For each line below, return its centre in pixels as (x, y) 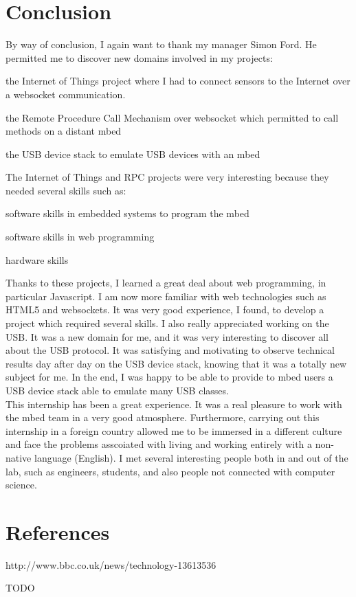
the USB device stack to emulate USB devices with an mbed (133, 154)
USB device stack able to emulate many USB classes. (117, 390)
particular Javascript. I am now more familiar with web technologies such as (166, 296)
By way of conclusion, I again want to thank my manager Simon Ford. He (161, 44)
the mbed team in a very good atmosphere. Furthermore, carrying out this (163, 417)
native (19, 457)
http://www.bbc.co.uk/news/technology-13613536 (111, 564)
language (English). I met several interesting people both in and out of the (191, 457)
